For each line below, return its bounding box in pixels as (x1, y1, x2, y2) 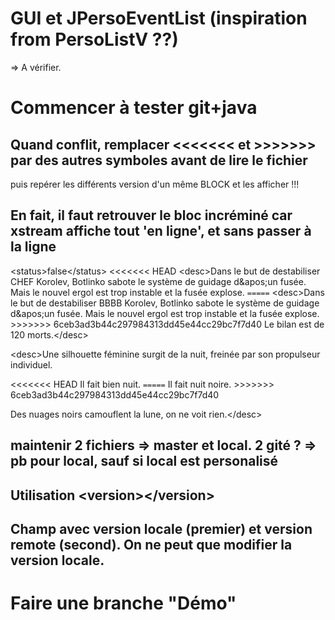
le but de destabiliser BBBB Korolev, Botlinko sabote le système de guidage (10, 297, 320, 309)
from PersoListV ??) (10, 28, 179, 51)
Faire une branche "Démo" (10, 592, 237, 615)
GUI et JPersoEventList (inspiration (10, 7, 308, 30)
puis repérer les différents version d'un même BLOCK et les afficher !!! (10, 178, 300, 190)
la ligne (10, 238, 57, 256)
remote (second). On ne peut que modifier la (10, 536, 293, 553)
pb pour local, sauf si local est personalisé (10, 453, 279, 470)
